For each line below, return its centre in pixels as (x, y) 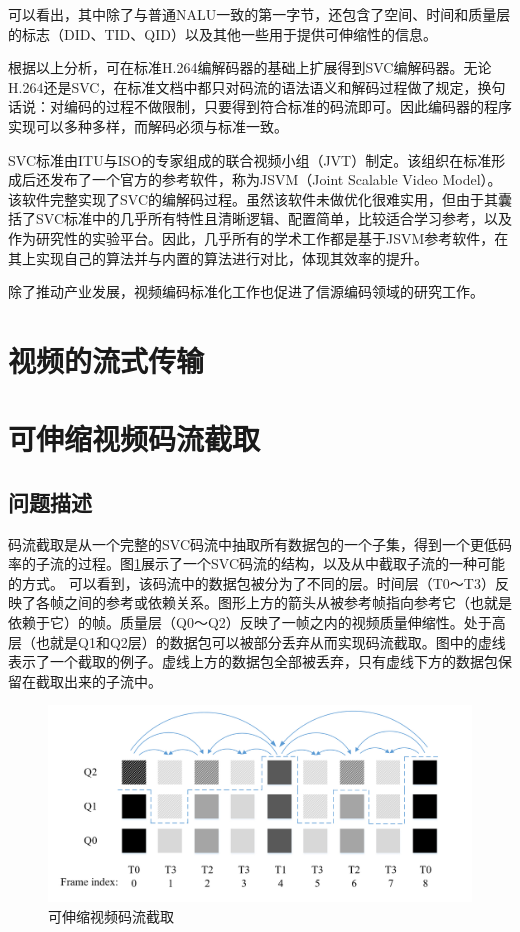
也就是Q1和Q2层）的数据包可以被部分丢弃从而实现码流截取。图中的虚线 (270, 641)
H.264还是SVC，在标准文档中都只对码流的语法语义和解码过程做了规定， (243, 86)
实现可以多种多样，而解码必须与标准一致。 (148, 125)
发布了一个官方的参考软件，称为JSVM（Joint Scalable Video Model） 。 (275, 179)
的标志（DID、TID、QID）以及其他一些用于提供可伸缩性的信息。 (222, 33)
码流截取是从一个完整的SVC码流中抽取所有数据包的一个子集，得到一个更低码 (260, 543)
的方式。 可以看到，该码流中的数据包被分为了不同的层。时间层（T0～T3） (251, 582)
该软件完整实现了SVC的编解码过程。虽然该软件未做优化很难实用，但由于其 (253, 198)
